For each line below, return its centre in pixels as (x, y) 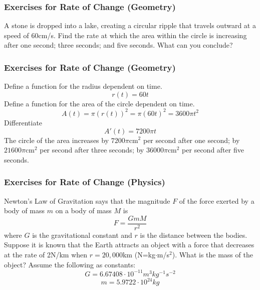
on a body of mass (83, 210)
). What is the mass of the (212, 254)
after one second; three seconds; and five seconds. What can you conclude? (118, 45)
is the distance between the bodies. (194, 235)
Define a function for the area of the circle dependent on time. (99, 103)
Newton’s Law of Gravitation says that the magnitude (87, 200)
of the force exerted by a (217, 200)
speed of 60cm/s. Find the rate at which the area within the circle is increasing (125, 35)
